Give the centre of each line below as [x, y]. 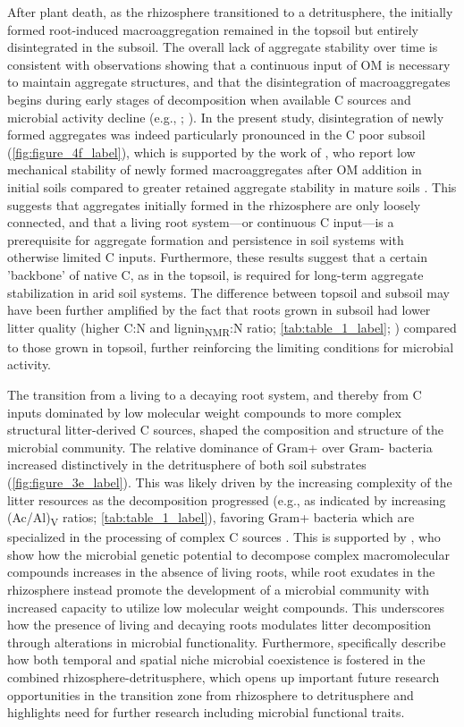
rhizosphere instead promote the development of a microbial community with [219, 590]
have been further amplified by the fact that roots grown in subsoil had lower [219, 310]
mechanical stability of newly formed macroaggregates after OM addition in [215, 169]
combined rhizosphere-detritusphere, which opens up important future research [224, 677]
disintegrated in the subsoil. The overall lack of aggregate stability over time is [223, 47]
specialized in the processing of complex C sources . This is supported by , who [224, 537]
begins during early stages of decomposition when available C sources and [209, 99]
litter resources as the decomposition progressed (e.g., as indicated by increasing [227, 499]
